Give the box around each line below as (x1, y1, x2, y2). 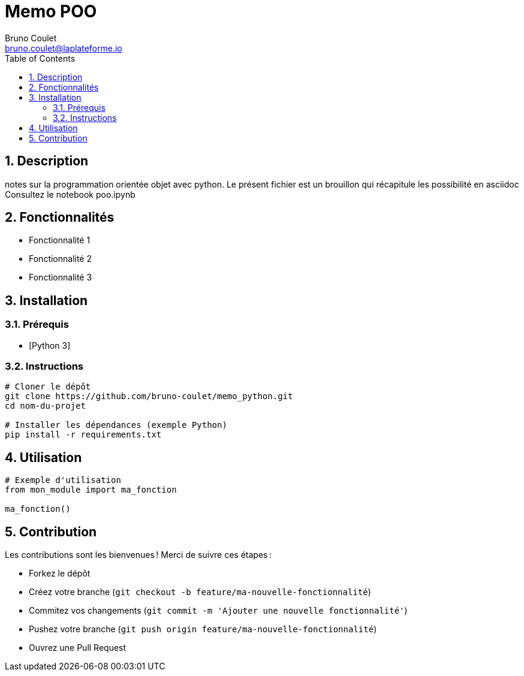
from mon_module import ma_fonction (5, 485, 177, 495)
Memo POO (5, 1, 97, 22)
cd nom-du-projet (5, 401, 86, 411)
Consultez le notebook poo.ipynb (5, 189, 135, 200)
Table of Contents (5, 53, 76, 64)
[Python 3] (29, 340, 71, 351)
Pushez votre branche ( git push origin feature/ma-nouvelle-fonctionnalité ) (29, 624, 377, 635)
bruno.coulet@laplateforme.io (5, 43, 122, 53)
